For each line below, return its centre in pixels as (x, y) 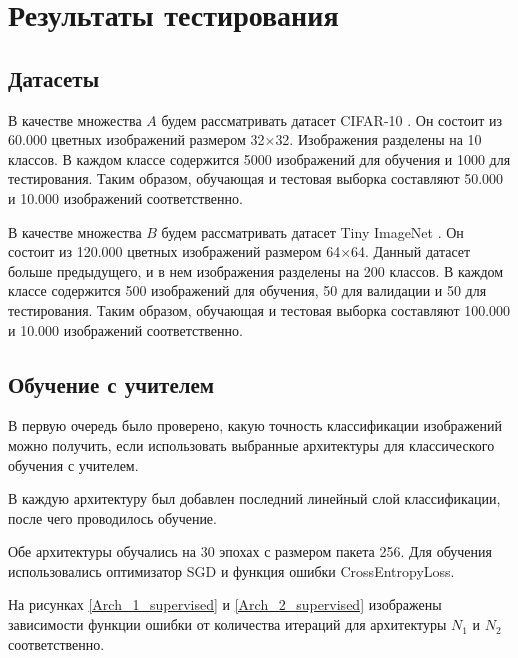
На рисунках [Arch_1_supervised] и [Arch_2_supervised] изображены (225, 604)
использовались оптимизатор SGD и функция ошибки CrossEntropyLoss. (231, 570)
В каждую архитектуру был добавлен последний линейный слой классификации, (254, 498)
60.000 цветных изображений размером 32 (136, 139)
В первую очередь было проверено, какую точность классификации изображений (255, 425)
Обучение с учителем (111, 383)
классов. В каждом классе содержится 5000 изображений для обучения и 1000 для (259, 158)
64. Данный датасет (411, 251)
